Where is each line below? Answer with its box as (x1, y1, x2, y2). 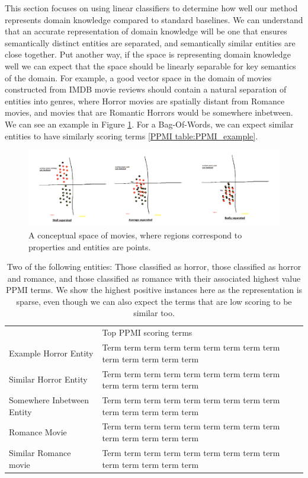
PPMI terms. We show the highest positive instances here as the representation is (5, 283, 303, 296)
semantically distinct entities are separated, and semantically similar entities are (5, 36, 296, 49)
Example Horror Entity (9, 346, 94, 359)
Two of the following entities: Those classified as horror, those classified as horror (7, 260, 301, 273)
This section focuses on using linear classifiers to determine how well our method (5, 2, 298, 14)
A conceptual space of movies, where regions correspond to (28, 228, 242, 241)
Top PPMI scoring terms (102, 326, 192, 339)
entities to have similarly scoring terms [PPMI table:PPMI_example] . (5, 129, 258, 142)
